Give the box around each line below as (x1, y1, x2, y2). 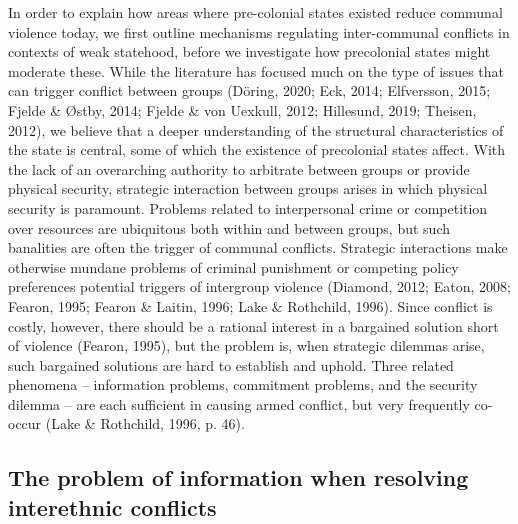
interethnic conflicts (8, 491, 217, 522)
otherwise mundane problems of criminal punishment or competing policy (8, 256, 459, 277)
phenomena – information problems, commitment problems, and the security (8, 374, 478, 395)
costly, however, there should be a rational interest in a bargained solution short (8, 315, 499, 336)
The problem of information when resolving (8, 462, 469, 493)
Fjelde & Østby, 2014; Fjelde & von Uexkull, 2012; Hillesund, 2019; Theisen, (8, 99, 477, 120)
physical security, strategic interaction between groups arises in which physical (8, 178, 488, 199)
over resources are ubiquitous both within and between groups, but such (8, 217, 450, 238)
